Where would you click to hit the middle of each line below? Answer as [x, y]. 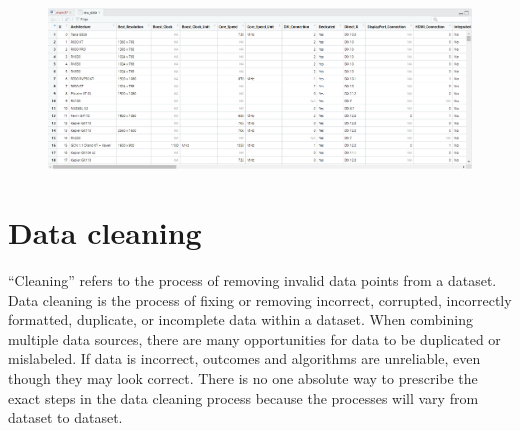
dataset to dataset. [65, 417]
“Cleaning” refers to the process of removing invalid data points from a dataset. [252, 279]
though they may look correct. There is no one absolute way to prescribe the [243, 377]
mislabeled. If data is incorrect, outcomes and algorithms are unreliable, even [244, 358]
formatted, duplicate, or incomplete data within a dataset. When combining [240, 319]
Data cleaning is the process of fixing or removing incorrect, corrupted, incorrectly [260, 299]
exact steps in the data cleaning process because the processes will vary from [243, 397]
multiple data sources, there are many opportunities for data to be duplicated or [254, 338]
